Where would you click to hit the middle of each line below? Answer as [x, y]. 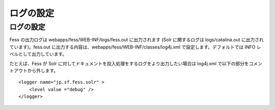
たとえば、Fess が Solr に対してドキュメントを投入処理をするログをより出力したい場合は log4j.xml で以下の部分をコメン [136, 63]
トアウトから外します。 [34, 70]
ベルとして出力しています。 [38, 54]
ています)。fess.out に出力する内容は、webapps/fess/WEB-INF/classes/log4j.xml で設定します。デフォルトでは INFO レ [135, 47]
